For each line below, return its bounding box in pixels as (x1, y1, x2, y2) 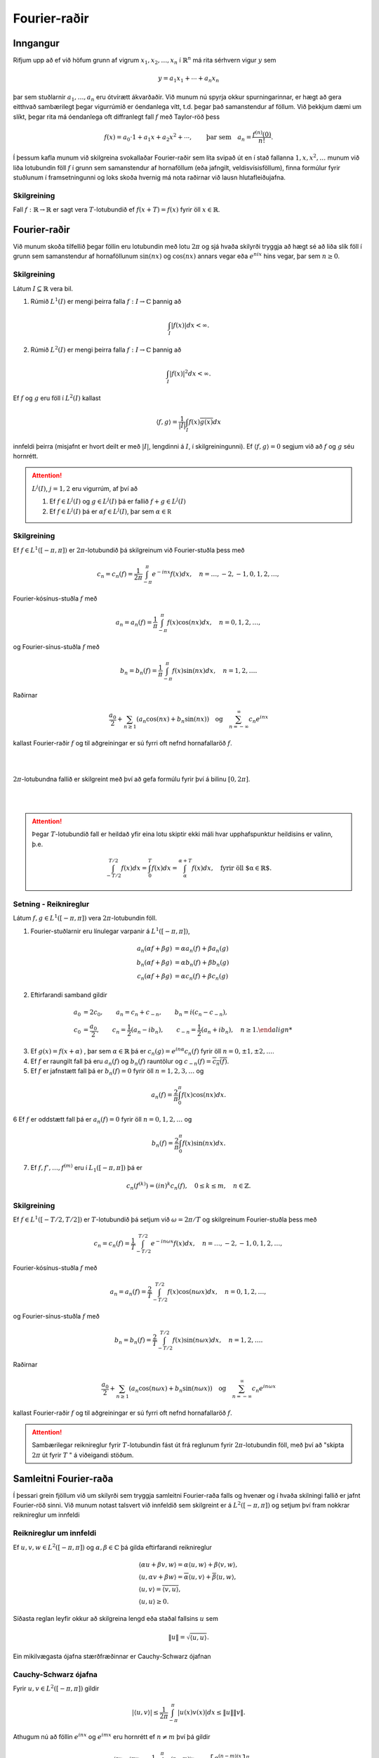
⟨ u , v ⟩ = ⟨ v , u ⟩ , (138, 1585, 181, 1593)
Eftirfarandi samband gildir (30, 990, 108, 999)
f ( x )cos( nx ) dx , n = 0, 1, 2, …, (167, 618, 261, 626)
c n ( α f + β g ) (137, 973, 173, 982)
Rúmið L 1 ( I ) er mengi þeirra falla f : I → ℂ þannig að (30, 296, 182, 305)
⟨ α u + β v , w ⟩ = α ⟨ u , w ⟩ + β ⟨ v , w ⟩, (138, 1560, 238, 1568)
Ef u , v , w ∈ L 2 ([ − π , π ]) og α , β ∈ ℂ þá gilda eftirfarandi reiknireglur (13, 1542, 212, 1551)
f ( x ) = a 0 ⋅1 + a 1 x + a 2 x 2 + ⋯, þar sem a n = (104, 131, 252, 143)
